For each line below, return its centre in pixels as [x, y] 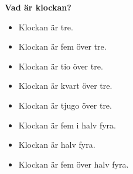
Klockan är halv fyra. [57, 145]
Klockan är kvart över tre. [65, 86]
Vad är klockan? [38, 7]
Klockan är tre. [46, 27]
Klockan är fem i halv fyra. [67, 125]
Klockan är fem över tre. [62, 46]
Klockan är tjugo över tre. [65, 105]
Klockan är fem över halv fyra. [74, 164]
